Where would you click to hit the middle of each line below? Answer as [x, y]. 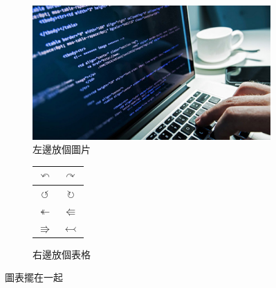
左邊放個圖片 [62, 149]
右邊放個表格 [62, 254]
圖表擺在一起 [34, 277]
